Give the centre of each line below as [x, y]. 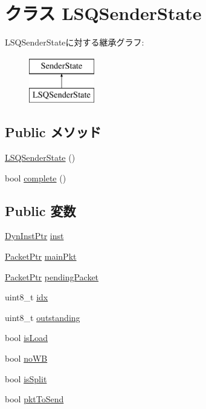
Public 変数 [40, 210]
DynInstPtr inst [34, 236]
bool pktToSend [34, 399]
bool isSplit [26, 378]
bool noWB [26, 358]
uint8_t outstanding [43, 317]
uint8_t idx [27, 297]
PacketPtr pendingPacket [52, 276]
